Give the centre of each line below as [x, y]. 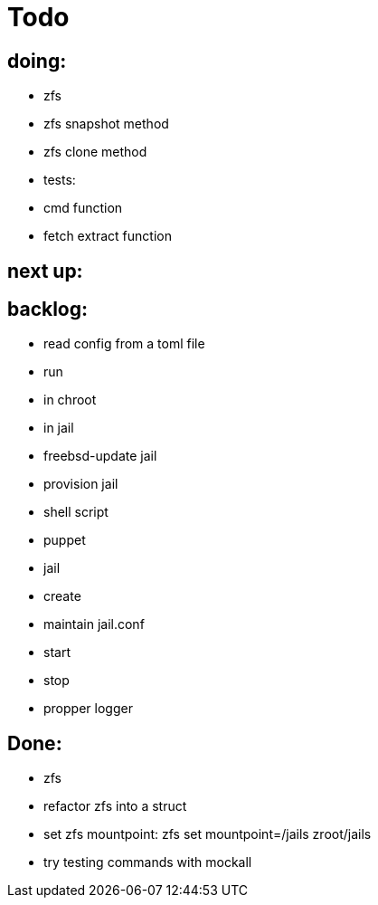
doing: [37, 61]
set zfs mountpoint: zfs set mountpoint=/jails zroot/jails [208, 834]
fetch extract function [108, 236]
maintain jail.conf [94, 624]
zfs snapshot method [106, 124]
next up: [45, 271]
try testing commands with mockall [148, 862]
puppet [65, 540]
